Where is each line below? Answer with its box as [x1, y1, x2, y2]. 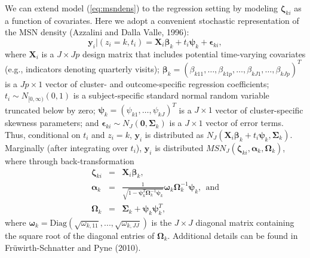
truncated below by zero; [5, 103, 96, 116]
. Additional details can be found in [167, 229, 298, 241]
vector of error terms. [205, 116, 284, 129]
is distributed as [145, 128, 204, 141]
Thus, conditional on [5, 128, 81, 141]
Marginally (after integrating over [5, 142, 128, 154]
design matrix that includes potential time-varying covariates [82, 47, 306, 60]
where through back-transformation [5, 155, 134, 167]
